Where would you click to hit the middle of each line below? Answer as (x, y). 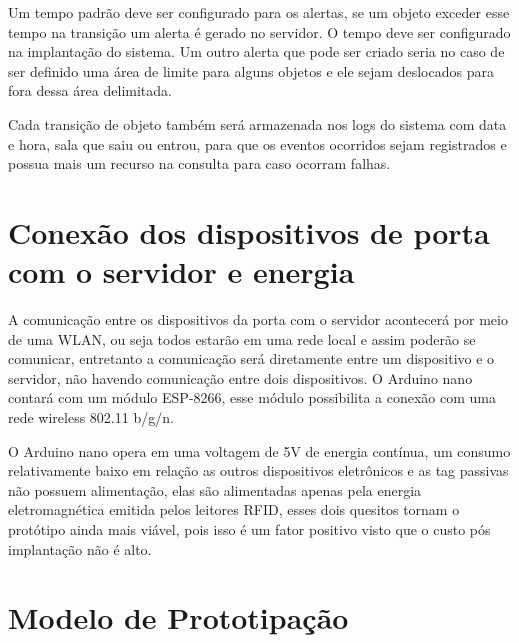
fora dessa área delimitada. (90, 90)
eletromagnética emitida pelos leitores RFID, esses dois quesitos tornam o (234, 509)
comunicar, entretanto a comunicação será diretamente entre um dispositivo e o (251, 358)
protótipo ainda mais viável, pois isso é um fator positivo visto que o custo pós (249, 529)
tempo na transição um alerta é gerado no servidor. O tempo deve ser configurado (259, 31)
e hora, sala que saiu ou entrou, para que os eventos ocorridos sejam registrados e (257, 143)
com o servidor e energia (181, 271)
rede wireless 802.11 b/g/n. (91, 417)
